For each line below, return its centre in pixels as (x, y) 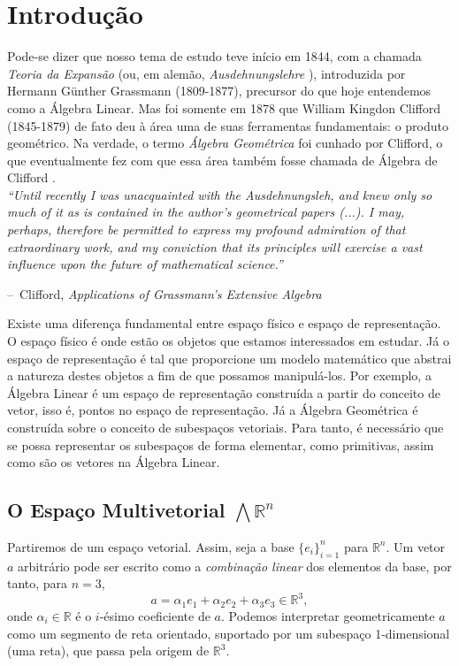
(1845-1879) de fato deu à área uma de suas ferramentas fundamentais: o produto (228, 125)
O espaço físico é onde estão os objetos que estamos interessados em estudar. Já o (228, 341)
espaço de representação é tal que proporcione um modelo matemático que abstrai (229, 358)
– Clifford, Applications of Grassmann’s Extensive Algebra (164, 293)
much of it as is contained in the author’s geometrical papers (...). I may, (206, 212)
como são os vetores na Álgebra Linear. (114, 462)
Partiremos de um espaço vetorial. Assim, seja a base (151, 546)
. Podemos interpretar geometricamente (328, 615)
